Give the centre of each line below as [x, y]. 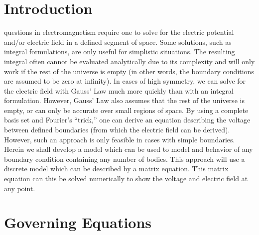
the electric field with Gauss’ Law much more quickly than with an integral [119, 90]
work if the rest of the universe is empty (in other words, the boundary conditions [129, 71]
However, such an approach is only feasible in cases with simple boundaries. [120, 139]
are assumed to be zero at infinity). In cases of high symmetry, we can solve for [125, 81]
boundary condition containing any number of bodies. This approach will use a [125, 159]
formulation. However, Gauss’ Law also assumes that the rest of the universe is [124, 100]
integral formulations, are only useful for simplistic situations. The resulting [120, 52]
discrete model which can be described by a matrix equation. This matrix [116, 169]
